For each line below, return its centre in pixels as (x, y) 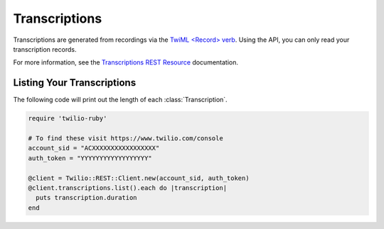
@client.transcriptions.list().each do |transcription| (128, 188)
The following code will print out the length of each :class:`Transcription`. (120, 100)
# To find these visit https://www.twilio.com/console (126, 138)
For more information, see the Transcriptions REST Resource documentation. (126, 62)
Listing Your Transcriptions (75, 83)
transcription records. (45, 49)
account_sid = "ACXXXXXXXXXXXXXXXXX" (94, 148)
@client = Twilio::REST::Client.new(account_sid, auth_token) (139, 178)
